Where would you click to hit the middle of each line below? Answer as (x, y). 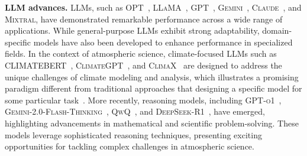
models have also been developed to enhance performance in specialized (163, 42)
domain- (277, 30)
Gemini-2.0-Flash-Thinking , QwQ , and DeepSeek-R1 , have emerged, (135, 111)
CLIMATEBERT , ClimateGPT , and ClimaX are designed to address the (143, 65)
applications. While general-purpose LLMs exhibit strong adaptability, (132, 30)
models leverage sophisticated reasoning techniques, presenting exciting (133, 134)
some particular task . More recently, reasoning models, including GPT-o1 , (143, 100)
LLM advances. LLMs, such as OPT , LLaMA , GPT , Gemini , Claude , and (153, 7)
